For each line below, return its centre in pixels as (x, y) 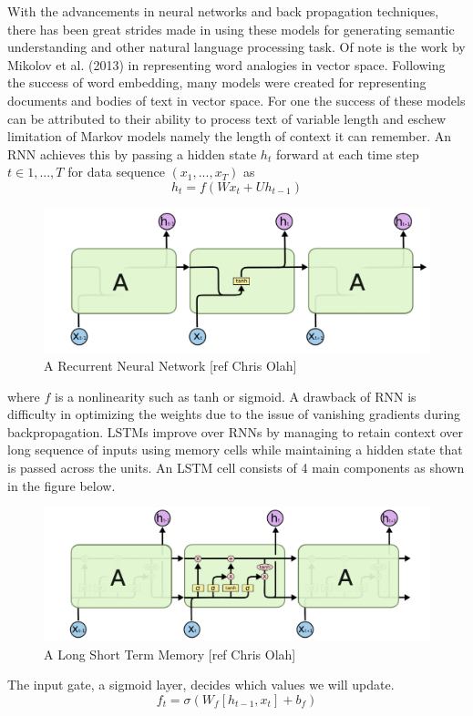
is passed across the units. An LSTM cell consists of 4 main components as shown (236, 467)
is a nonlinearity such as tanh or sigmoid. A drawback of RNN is (236, 396)
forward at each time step (347, 153)
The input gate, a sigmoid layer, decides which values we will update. (201, 685)
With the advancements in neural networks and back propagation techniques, (223, 11)
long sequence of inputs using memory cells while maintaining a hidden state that (235, 450)
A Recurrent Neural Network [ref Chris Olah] (170, 365)
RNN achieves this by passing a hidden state (132, 153)
